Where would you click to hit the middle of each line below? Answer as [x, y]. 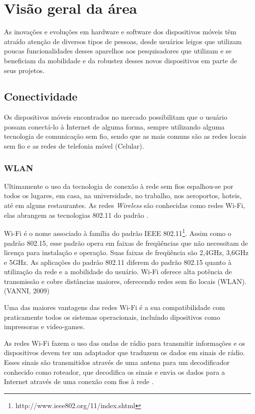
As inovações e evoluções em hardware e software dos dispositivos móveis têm [120, 32]
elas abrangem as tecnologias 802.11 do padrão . [76, 215]
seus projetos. [24, 70]
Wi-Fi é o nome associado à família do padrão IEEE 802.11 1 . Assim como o [118, 232]
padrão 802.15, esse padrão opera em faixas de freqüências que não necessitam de [126, 243]
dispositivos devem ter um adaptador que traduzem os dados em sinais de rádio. [125, 352]
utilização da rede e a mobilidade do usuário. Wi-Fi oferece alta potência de [118, 272]
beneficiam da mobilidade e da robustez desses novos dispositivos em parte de [121, 60]
